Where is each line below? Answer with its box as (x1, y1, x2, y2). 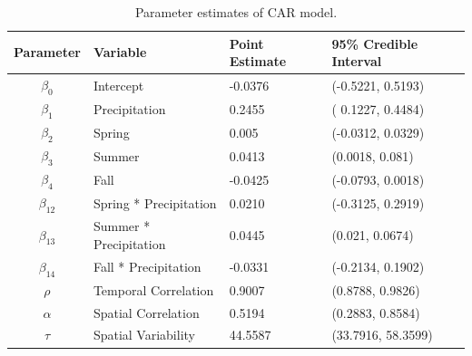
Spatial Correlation (93, 303, 200, 322)
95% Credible (331, 34, 418, 53)
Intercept (93, 75, 144, 94)
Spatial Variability (93, 325, 195, 344)
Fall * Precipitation (93, 257, 202, 276)
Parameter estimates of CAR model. (134, 3, 338, 21)
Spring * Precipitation (93, 193, 217, 212)
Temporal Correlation (93, 280, 214, 299)
